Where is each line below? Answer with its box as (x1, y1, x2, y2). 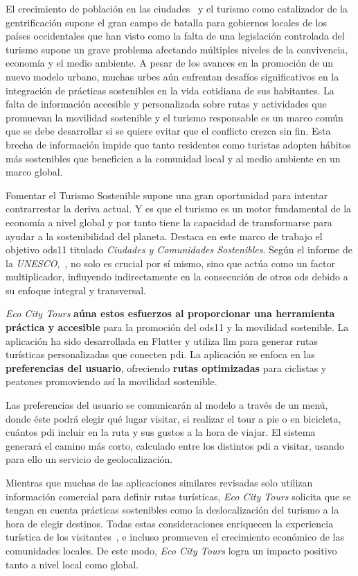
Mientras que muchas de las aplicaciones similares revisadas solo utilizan (6, 475, 313, 489)
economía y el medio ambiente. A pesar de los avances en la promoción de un (6, 56, 334, 70)
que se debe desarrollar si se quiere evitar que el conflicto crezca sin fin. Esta (6, 124, 331, 138)
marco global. (6, 164, 63, 179)
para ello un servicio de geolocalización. (6, 452, 173, 466)
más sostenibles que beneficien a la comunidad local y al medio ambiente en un (6, 151, 341, 165)
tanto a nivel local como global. (6, 557, 139, 571)
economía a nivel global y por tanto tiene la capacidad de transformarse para (6, 214, 332, 229)
